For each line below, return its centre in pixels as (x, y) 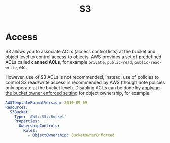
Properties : (27, 121)
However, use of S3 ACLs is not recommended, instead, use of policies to (82, 77)
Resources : (17, 107)
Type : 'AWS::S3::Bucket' (41, 117)
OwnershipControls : (39, 126)
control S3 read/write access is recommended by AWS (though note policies (85, 82)
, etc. (22, 67)
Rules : (30, 131)
